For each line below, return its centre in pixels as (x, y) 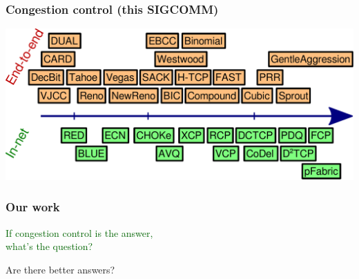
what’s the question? (49, 246)
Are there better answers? (60, 269)
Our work (33, 207)
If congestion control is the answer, (79, 232)
